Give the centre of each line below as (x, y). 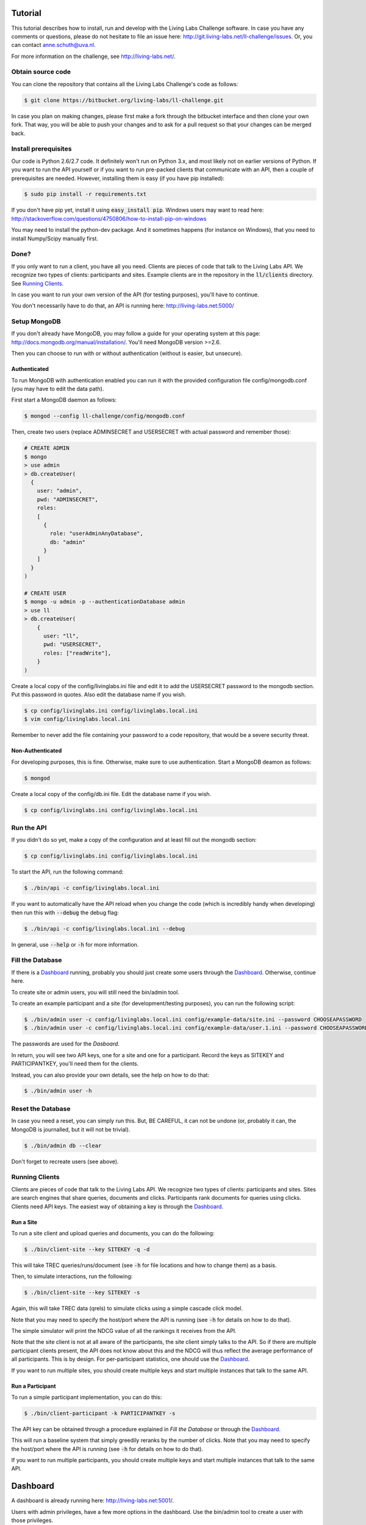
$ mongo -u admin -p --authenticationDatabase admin (105, 602)
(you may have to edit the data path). (58, 389)
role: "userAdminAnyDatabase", (96, 533)
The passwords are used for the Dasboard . (66, 1044)
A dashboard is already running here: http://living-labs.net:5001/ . (92, 1501)
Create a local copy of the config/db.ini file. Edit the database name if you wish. (111, 794)
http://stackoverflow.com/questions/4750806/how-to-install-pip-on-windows (109, 218)
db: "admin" (67, 542)
